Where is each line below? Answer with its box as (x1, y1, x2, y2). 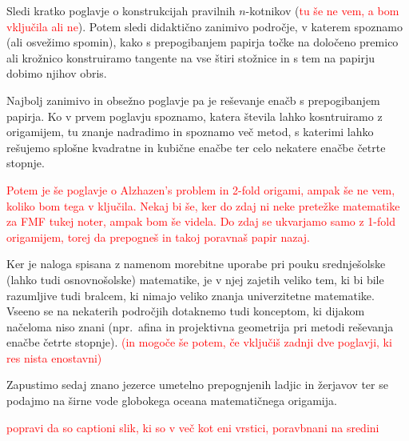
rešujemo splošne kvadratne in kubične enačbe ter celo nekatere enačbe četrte (6, 138, 386, 155)
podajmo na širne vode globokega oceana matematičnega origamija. (6, 392, 337, 409)
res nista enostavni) (6, 349, 102, 366)
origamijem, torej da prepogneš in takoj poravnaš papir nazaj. (6, 228, 310, 245)
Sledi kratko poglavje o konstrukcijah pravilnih (6, 2, 236, 18)
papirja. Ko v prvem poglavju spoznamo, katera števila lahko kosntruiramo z (6, 107, 383, 124)
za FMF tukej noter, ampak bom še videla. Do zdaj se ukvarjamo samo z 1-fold (6, 213, 395, 230)
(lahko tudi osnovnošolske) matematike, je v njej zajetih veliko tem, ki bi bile (6, 271, 384, 287)
